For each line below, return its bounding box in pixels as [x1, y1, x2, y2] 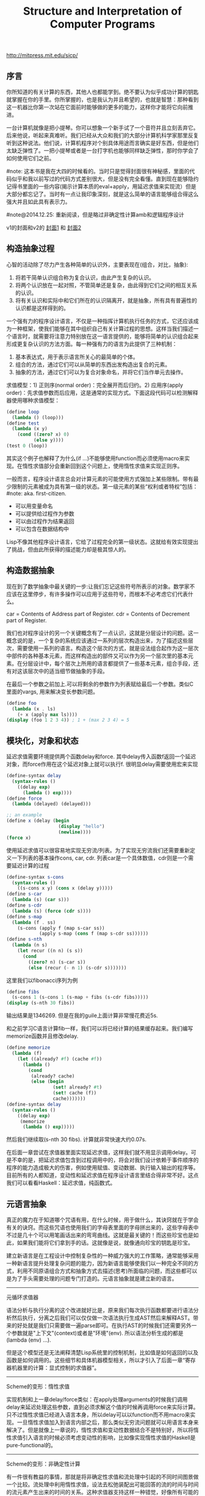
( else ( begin [31, 1079, 64, 1085]
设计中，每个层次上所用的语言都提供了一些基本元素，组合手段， [32, 660, 193, 667]
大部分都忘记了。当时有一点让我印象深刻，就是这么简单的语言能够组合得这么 [6, 190, 199, 198]
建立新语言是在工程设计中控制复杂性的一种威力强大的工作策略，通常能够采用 [6, 1252, 199, 1259]
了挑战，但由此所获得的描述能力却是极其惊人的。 [6, 545, 129, 553]
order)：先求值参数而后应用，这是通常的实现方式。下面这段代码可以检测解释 [6, 389, 198, 396]
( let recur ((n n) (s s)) [17, 948, 84, 954]
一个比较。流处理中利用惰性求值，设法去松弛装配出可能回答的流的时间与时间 [6, 1481, 199, 1488]
